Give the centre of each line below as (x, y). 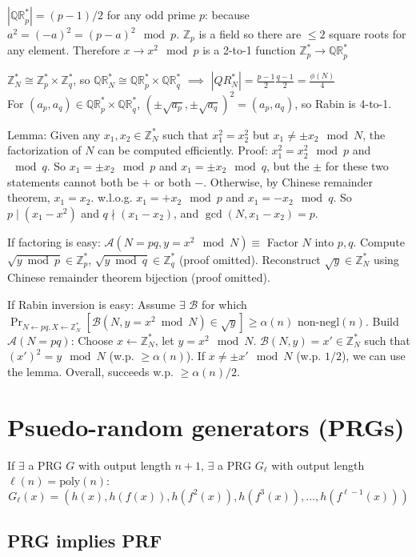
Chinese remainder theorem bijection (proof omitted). (139, 277)
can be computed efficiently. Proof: (183, 150)
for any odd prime (151, 14)
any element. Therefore (64, 50)
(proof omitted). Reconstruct (250, 259)
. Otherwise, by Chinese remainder (288, 181)
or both (173, 181)
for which (224, 305)
